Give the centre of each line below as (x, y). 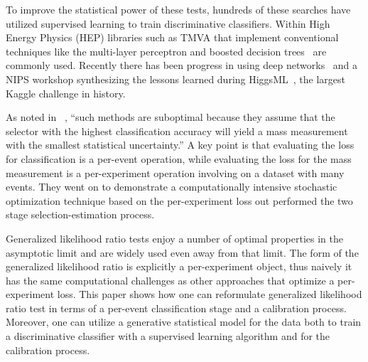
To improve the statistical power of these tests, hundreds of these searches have (178, 9)
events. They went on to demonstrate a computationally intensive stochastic (172, 187)
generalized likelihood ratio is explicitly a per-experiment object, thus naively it (179, 266)
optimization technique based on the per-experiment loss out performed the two (179, 200)
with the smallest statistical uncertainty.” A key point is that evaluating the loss (180, 145)
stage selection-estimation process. (80, 214)
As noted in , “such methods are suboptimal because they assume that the (171, 117)
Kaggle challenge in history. (66, 93)
